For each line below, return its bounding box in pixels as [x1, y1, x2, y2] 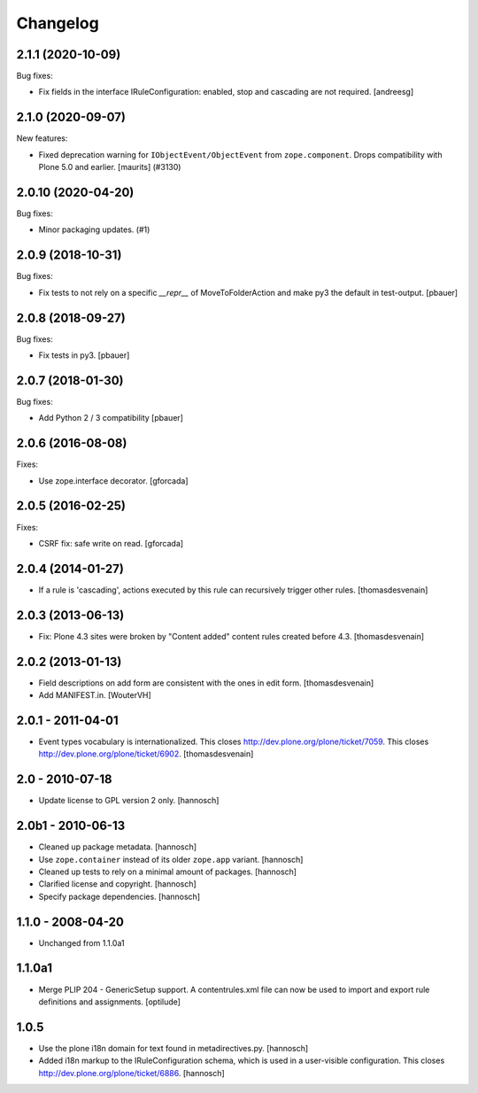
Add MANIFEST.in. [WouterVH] [38, 690, 152, 701]
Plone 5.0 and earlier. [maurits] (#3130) [38, 162, 181, 173]
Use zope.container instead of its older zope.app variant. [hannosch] [38, 854, 304, 864]
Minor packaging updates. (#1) [38, 224, 150, 235]
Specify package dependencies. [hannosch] [38, 891, 201, 902]
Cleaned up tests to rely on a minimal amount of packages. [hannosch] [38, 866, 297, 877]
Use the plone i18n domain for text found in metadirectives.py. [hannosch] [38, 1043, 309, 1053]
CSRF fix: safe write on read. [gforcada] [38, 538, 184, 548]
